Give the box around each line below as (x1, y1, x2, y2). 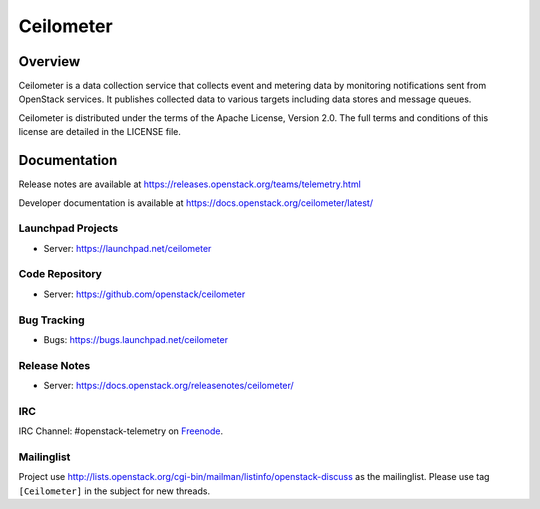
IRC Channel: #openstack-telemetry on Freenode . (18, 425, 224, 437)
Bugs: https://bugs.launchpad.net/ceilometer (43, 333, 229, 345)
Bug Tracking (18, 313, 85, 327)
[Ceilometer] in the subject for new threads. (18, 485, 210, 497)
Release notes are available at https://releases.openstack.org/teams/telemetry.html (18, 178, 362, 190)
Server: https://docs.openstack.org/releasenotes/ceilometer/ (43, 380, 294, 392)
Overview (18, 53, 81, 70)
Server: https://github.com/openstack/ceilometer (43, 288, 246, 300)
